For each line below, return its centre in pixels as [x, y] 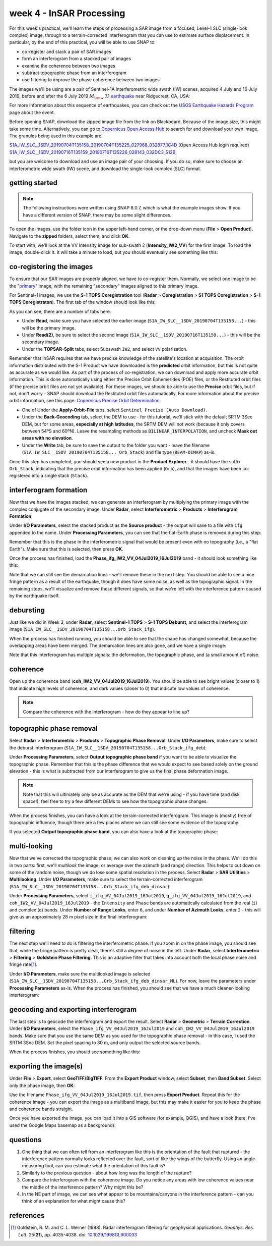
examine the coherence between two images [69, 66]
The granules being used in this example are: [56, 136]
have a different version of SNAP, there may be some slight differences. [97, 215]
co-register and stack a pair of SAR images [67, 51]
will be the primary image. [49, 328]
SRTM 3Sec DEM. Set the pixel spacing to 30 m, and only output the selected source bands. [105, 1043]
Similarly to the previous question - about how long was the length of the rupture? [107, 1173]
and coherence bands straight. [41, 1109]
